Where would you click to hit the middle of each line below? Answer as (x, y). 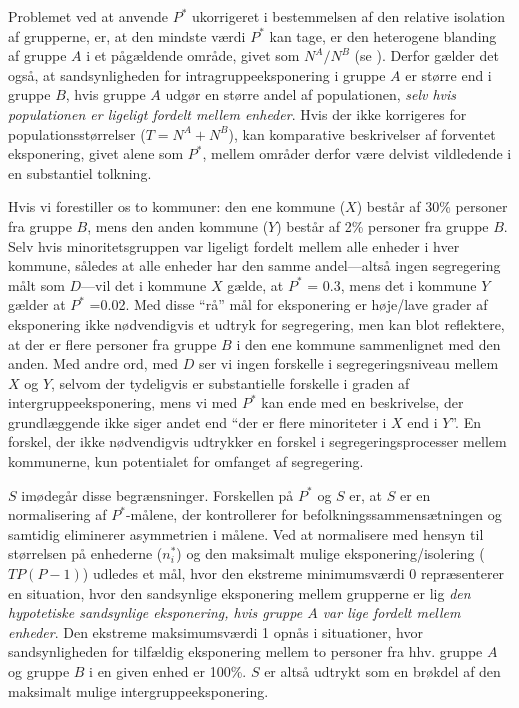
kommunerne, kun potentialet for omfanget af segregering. (186, 461)
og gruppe (39, 671)
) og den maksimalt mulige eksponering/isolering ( (330, 553)
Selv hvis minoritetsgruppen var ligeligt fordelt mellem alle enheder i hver (234, 245)
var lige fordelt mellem (391, 612)
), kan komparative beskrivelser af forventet (362, 133)
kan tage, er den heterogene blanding (383, 35)
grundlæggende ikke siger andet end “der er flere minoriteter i (197, 421)
